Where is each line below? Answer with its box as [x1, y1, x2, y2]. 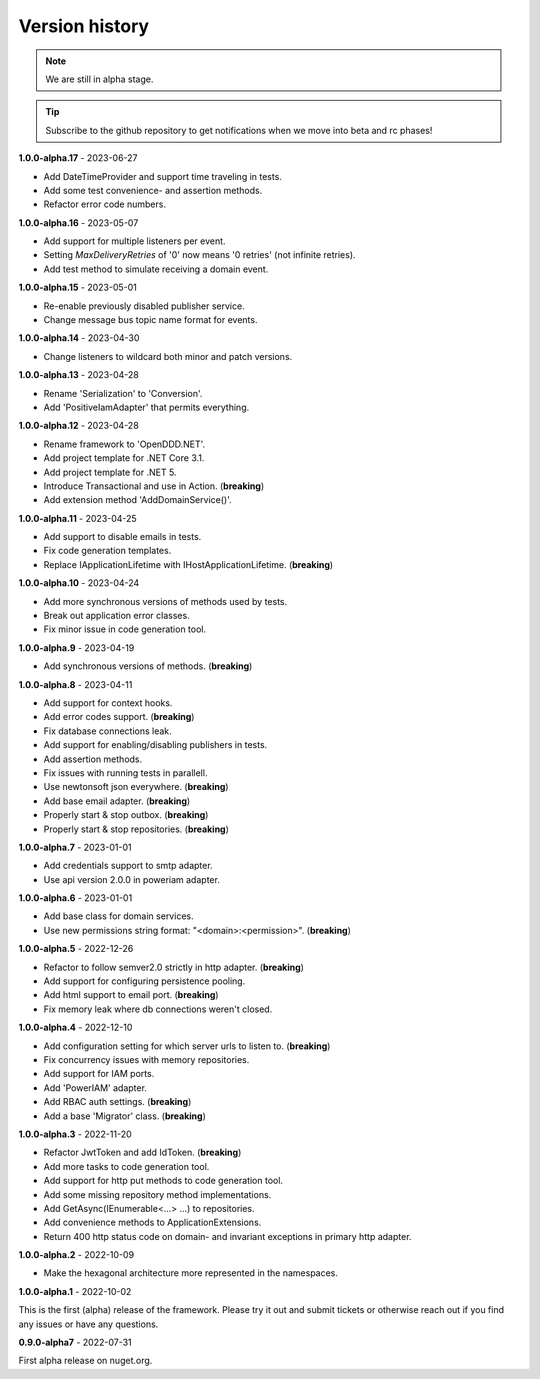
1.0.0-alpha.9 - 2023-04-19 [18, 641, 135, 654]
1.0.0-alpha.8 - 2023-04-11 [18, 678, 133, 690]
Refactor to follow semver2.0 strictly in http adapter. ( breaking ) [43, 961, 305, 973]
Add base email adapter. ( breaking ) [43, 795, 191, 807]
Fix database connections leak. [43, 725, 172, 737]
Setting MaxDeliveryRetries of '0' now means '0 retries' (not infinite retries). [43, 249, 356, 261]
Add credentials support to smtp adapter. [43, 860, 214, 872]
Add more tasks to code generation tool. [43, 1160, 210, 1172]
